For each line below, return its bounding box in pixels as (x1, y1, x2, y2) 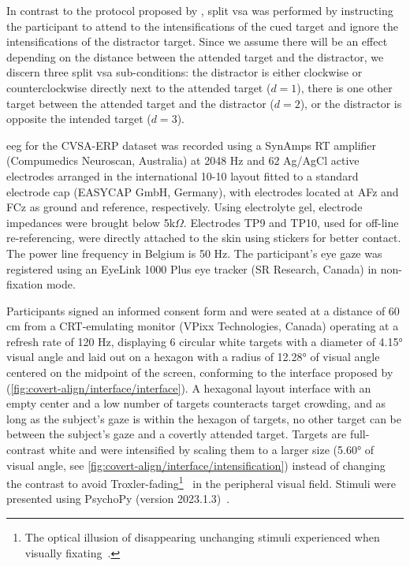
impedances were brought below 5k (6, 214, 176, 230)
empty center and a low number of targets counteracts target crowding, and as (6, 395, 386, 411)
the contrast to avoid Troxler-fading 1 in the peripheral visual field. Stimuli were (6, 473, 396, 491)
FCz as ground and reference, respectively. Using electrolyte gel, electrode (6, 199, 363, 215)
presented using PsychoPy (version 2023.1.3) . (6, 490, 230, 507)
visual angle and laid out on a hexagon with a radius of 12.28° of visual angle (6, 348, 380, 365)
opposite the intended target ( (6, 110, 151, 127)
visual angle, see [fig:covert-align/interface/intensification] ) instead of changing (6, 456, 386, 473)
